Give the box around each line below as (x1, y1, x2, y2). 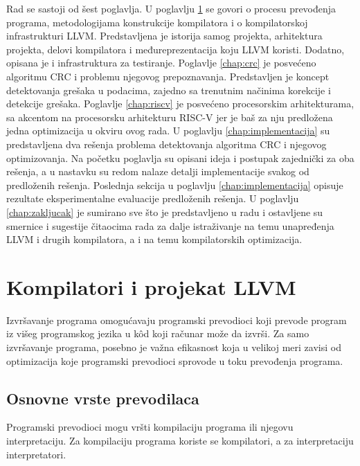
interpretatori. (6, 447, 66, 461)
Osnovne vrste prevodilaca (6, 387, 199, 409)
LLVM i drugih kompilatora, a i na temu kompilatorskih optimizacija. (6, 232, 303, 247)
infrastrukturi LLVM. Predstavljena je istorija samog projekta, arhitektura (6, 28, 323, 43)
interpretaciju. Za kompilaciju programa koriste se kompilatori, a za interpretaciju (6, 433, 354, 447)
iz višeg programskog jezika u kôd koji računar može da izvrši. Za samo (6, 326, 309, 341)
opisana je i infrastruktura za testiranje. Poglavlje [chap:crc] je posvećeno (6, 55, 316, 70)
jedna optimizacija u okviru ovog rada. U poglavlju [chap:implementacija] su (6, 123, 330, 138)
